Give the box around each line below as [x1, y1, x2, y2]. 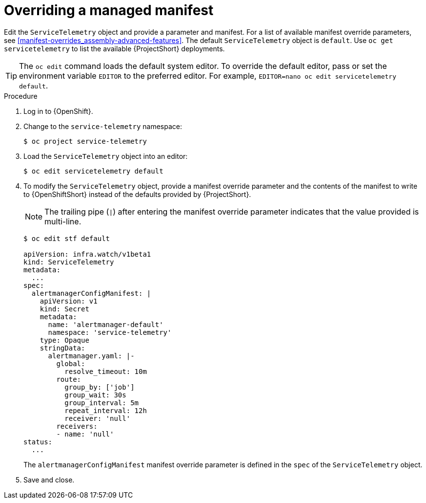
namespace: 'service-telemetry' [48, 328, 172, 336]
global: [56, 359, 85, 368]
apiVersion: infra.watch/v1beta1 [23, 250, 151, 258]
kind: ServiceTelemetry [23, 258, 114, 266]
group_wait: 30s [64, 391, 126, 399]
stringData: [40, 344, 85, 352]
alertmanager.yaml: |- [48, 351, 135, 360]
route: [56, 375, 81, 383]
